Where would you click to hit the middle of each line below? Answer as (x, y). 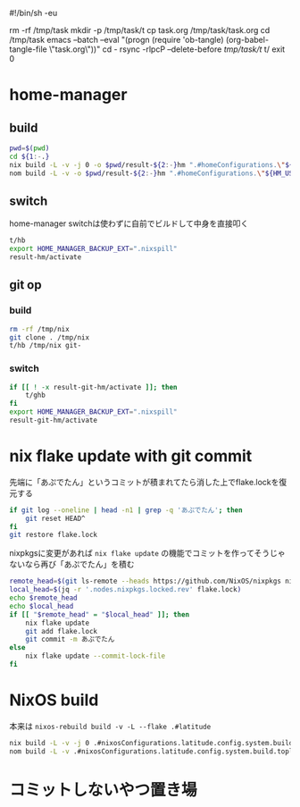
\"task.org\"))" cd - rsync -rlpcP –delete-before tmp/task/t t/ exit (167, 49)
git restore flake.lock (54, 535)
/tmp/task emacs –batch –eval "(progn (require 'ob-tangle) (117, 40)
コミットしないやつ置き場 (104, 790)
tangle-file (28, 49)
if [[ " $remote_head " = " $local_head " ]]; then (100, 614)
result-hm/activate (46, 257)
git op (25, 285)
